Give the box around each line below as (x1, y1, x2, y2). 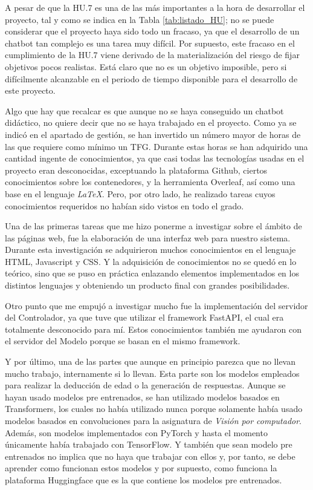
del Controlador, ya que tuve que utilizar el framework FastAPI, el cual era (5, 311, 284, 324)
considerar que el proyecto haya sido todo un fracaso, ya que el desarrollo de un (5, 25, 300, 38)
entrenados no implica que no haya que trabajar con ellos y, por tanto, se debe (5, 449, 295, 462)
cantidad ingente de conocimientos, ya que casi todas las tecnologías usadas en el (5, 152, 305, 165)
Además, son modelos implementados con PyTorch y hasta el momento (5, 426, 268, 439)
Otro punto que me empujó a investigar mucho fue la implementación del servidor (5, 299, 308, 312)
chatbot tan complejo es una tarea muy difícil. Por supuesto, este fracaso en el (5, 36, 295, 49)
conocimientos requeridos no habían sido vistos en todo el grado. (5, 199, 244, 212)
